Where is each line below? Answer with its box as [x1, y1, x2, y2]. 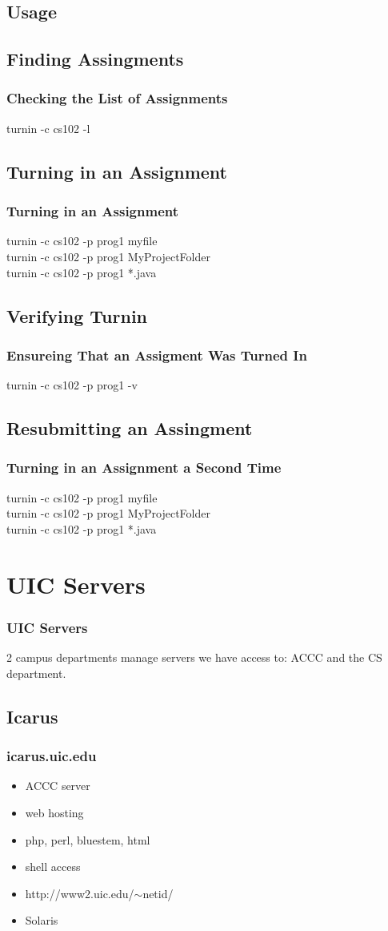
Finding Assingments [6, 46, 184, 71]
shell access [25, 858, 81, 875]
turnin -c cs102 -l [6, 119, 90, 136]
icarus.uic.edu [6, 746, 97, 766]
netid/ [142, 885, 174, 901]
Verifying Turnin [6, 303, 148, 328]
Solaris [25, 912, 58, 929]
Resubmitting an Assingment [6, 416, 253, 441]
